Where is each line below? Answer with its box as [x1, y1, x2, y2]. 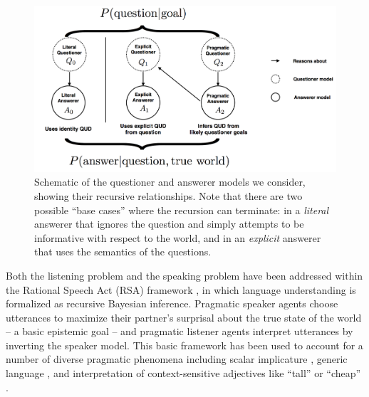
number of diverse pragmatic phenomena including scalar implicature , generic [6, 351, 348, 366]
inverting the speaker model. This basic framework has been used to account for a [6, 337, 363, 352]
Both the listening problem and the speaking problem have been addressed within [6, 268, 363, 282]
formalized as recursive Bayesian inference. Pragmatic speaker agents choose [6, 296, 338, 311]
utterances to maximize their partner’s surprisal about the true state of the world [6, 309, 362, 324]
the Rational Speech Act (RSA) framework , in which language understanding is [6, 282, 356, 297]
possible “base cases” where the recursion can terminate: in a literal [34, 202, 329, 217]
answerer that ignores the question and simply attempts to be [34, 216, 304, 231]
